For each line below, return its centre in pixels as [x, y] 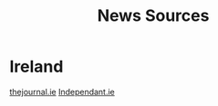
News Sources [153, 16]
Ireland [36, 67]
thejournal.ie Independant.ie [62, 92]
